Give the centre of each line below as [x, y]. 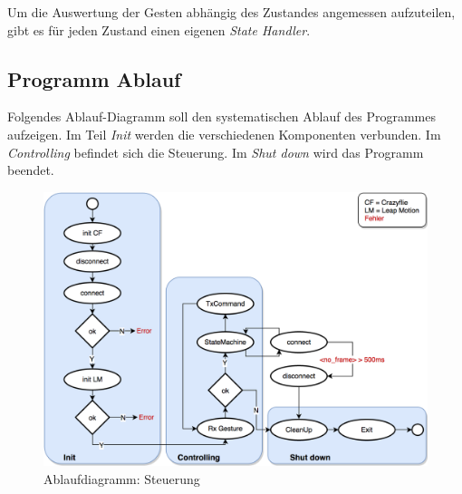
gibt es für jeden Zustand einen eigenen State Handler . [159, 29]
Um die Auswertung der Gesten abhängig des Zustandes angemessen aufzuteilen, [231, 12]
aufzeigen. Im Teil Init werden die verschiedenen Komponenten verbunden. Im [224, 134]
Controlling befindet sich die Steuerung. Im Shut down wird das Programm [216, 152]
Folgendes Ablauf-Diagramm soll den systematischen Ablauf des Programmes [221, 116]
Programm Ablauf [94, 78]
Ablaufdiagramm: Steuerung [122, 478]
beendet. [31, 170]
